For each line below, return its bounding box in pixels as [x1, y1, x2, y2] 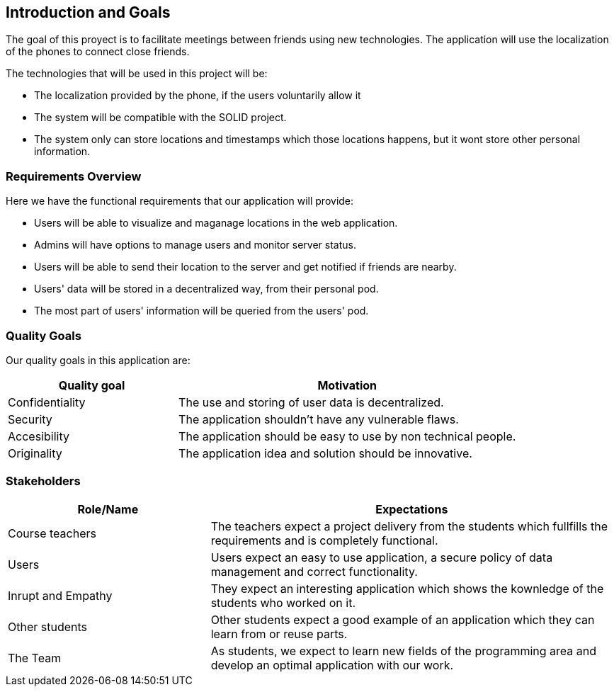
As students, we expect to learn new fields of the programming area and [210, 643, 597, 658]
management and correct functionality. [210, 564, 418, 579]
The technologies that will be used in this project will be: [6, 67, 268, 80]
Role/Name [77, 501, 139, 516]
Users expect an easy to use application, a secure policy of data [210, 550, 553, 565]
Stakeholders [6, 474, 81, 489]
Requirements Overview [6, 169, 142, 183]
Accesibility [8, 429, 69, 443]
